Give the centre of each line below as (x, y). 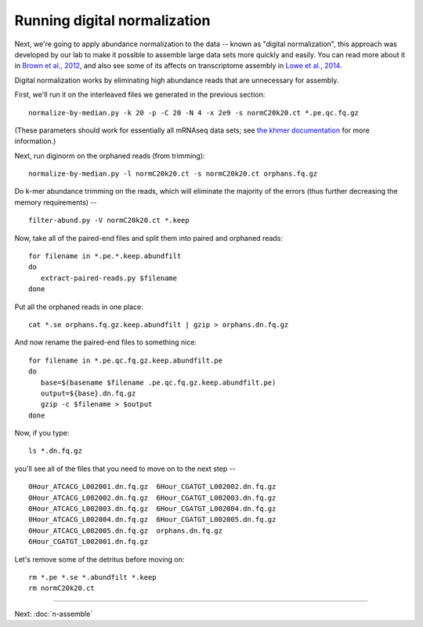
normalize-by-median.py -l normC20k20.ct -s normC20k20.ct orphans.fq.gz (173, 174)
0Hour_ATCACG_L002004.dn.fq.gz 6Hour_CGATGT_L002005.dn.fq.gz (152, 519)
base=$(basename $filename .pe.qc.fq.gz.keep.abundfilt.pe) (158, 382)
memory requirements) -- (56, 202)
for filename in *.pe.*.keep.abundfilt (105, 256)
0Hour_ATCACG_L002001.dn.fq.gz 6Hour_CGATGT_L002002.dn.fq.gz (152, 487)
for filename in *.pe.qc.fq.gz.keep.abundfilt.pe (126, 360)
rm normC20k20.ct (61, 588)
